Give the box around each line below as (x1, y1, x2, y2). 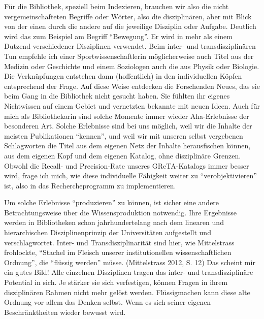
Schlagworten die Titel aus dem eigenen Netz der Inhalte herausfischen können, (4, 140, 251, 151)
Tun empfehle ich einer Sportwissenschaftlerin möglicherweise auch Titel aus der (4, 50, 254, 61)
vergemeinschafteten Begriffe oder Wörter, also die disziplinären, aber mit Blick (4, 11, 252, 21)
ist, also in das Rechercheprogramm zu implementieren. (4, 180, 176, 190)
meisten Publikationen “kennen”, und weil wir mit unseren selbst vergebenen (4, 130, 243, 141)
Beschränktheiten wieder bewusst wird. (4, 306, 126, 317)
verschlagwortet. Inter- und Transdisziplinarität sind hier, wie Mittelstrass (4, 237, 235, 247)
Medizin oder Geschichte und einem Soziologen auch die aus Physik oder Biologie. (4, 60, 259, 71)
